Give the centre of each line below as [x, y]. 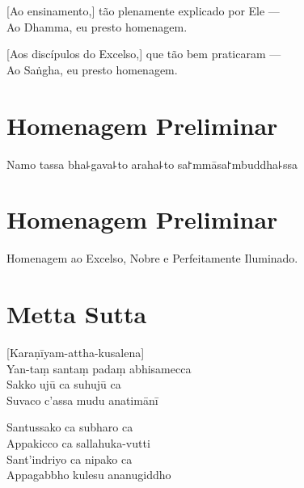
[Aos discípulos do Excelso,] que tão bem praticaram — [144, 54]
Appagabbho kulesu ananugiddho [89, 475]
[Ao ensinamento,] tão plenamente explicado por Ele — [143, 11]
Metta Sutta [77, 313]
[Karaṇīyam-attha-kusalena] [76, 352]
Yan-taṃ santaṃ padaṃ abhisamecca [99, 368]
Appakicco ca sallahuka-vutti [78, 442]
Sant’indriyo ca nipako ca [70, 459]
